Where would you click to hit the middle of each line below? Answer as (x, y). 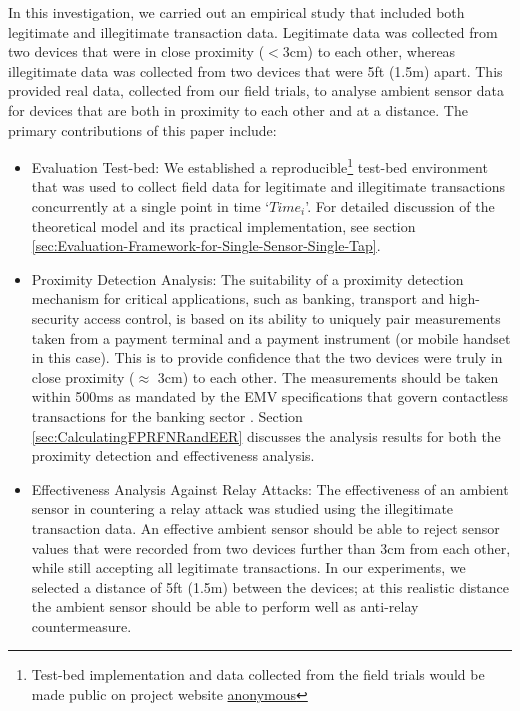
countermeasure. (81, 625)
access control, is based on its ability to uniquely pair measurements (292, 317)
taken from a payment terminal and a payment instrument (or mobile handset (271, 337)
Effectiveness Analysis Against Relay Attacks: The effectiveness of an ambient (270, 488)
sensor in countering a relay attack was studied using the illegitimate (242, 508)
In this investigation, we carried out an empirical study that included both (236, 12)
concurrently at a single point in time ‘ (150, 206)
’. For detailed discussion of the (400, 206)
